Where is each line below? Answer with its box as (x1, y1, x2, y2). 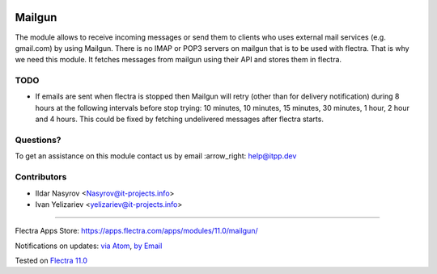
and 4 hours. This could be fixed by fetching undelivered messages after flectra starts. (35, 114, 324, 124)
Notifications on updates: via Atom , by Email (15, 241, 163, 251)
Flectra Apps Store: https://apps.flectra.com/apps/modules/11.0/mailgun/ (15, 226, 258, 236)
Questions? (15, 134, 62, 145)
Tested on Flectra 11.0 (15, 255, 88, 266)
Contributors (15, 171, 67, 183)
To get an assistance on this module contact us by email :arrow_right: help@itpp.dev (15, 151, 297, 161)
